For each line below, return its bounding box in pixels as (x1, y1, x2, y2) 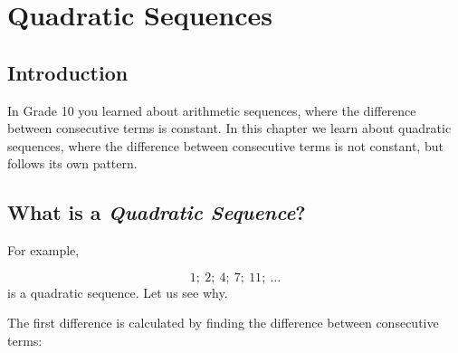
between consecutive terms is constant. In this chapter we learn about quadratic (7, 119, 452, 138)
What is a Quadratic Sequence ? (7, 198, 306, 226)
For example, (7, 241, 80, 260)
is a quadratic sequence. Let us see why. (7, 282, 228, 301)
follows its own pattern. (7, 154, 138, 173)
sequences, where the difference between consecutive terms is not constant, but (7, 136, 444, 155)
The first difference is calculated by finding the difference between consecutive (7, 313, 439, 332)
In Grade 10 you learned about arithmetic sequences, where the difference (7, 100, 416, 119)
